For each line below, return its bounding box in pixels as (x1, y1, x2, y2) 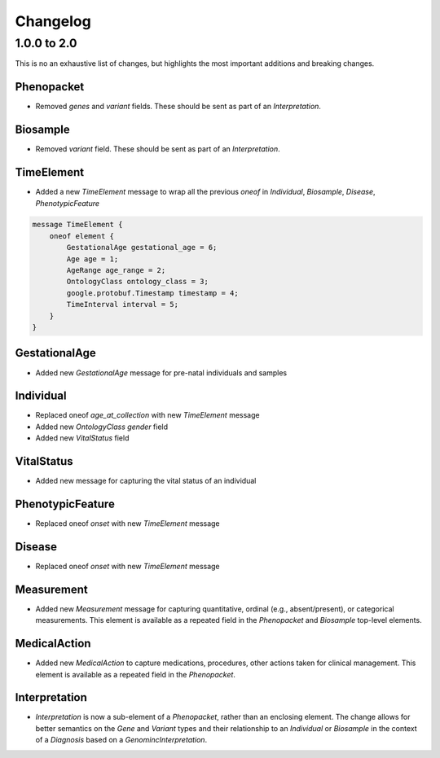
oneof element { (49, 231, 114, 240)
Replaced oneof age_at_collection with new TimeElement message (35, 410, 260, 420)
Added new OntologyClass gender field (35, 422, 169, 432)
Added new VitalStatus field (35, 433, 130, 443)
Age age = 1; (66, 254, 119, 264)
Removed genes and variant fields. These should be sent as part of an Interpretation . (35, 102, 322, 112)
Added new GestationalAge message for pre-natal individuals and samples (35, 367, 288, 378)
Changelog (15, 12, 91, 30)
